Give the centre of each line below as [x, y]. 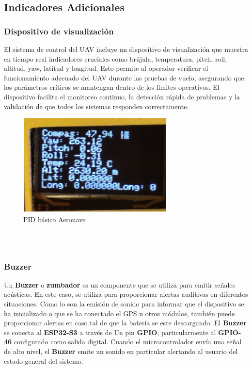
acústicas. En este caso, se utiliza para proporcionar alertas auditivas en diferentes [126, 294]
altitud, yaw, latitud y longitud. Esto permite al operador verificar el [106, 68]
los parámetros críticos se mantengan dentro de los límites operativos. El [112, 87]
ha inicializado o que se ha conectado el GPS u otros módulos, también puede [119, 313]
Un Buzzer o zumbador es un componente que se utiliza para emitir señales [120, 284]
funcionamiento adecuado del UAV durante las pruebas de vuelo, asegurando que [124, 77]
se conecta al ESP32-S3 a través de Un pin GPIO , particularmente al [110, 332]
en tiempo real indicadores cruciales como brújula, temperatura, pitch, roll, [116, 58]
